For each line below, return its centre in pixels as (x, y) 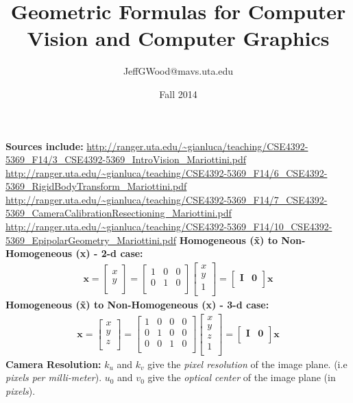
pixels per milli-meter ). (54, 377)
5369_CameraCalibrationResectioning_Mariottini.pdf (119, 213)
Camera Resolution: (53, 364)
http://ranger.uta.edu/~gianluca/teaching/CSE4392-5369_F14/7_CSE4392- (167, 199)
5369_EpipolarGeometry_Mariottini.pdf (91, 240)
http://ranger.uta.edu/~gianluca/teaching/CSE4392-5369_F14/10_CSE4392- (169, 227)
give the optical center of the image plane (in (242, 377)
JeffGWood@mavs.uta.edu (178, 71)
